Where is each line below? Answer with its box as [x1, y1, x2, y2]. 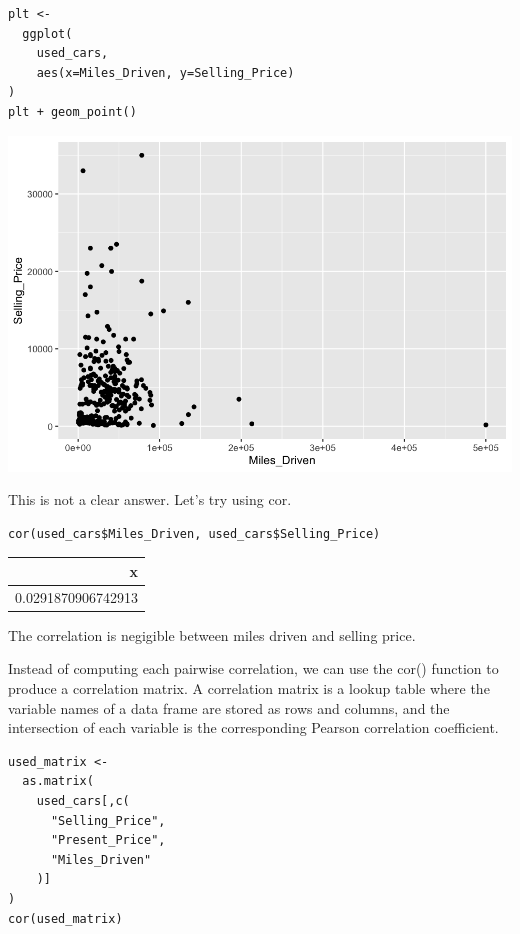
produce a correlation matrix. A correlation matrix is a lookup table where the [8, 677, 490, 698]
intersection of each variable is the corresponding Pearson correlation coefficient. [8, 717, 499, 738]
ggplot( [22, 26, 73, 41]
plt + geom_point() [8, 104, 137, 119]
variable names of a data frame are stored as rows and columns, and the [8, 697, 450, 718]
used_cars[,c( [36, 793, 130, 808]
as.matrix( [22, 774, 94, 789]
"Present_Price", [50, 833, 166, 848]
